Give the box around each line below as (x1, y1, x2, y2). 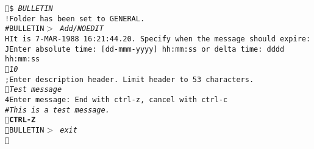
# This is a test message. (5, 105, 110, 114)
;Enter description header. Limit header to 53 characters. (5, 75, 254, 84)
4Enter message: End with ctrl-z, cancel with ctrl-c (5, 95, 228, 104)
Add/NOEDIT (60, 24, 104, 33)
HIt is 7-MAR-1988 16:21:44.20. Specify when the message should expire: (5, 34, 311, 43)
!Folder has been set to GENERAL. (5, 14, 145, 23)
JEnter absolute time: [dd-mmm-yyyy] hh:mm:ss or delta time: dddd (5, 44, 285, 54)
